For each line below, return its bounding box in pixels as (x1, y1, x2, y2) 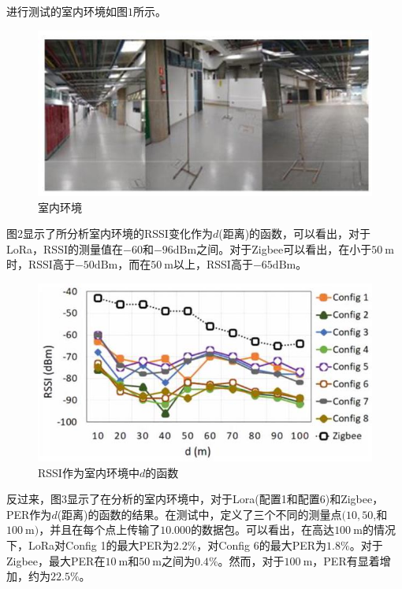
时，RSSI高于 (6, 256, 75, 272)
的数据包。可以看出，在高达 (191, 521, 335, 538)
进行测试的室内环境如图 (6, 3, 128, 19)
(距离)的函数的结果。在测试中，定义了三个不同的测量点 (57, 506, 342, 522)
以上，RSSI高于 (173, 256, 253, 272)
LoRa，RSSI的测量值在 (6, 240, 123, 257)
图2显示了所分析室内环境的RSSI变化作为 (6, 225, 213, 242)
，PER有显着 (312, 552, 380, 569)
